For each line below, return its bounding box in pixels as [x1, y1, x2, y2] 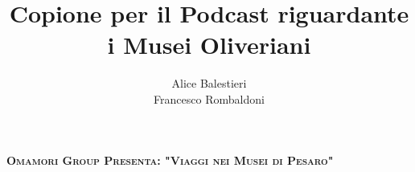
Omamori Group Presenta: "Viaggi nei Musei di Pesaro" [6, 151, 334, 168]
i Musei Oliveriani [107, 28, 311, 61]
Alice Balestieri [171, 75, 247, 92]
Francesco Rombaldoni [154, 90, 265, 107]
